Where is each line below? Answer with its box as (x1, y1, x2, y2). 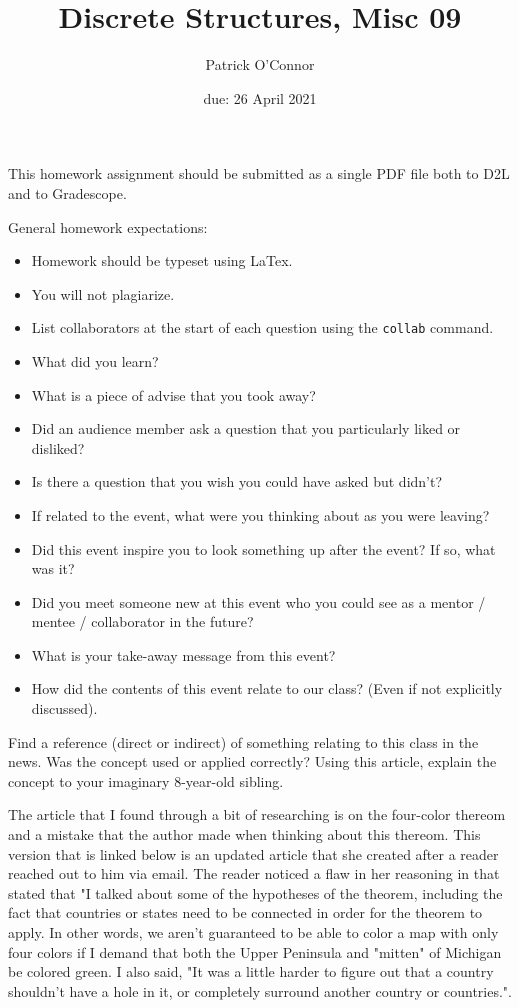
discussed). (31, 698, 98, 719)
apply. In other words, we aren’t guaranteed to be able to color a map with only (8, 922, 499, 942)
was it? (31, 558, 75, 579)
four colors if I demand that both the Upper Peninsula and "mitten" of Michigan (8, 941, 502, 962)
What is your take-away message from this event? (31, 644, 336, 665)
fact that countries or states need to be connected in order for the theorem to (8, 902, 483, 923)
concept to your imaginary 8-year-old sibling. (8, 770, 284, 791)
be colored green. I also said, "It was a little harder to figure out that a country (8, 961, 494, 982)
